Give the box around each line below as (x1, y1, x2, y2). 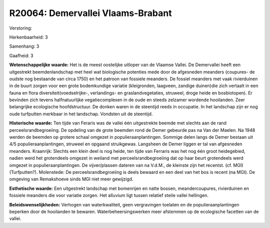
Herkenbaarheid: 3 (9, 34, 48, 40)
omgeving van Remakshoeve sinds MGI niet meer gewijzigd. (9, 176, 133, 182)
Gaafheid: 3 (9, 53, 33, 59)
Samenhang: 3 (9, 43, 39, 50)
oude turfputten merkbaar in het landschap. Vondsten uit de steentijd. (9, 111, 153, 117)
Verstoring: (9, 25, 32, 31)
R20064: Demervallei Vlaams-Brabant (9, 8, 172, 19)
